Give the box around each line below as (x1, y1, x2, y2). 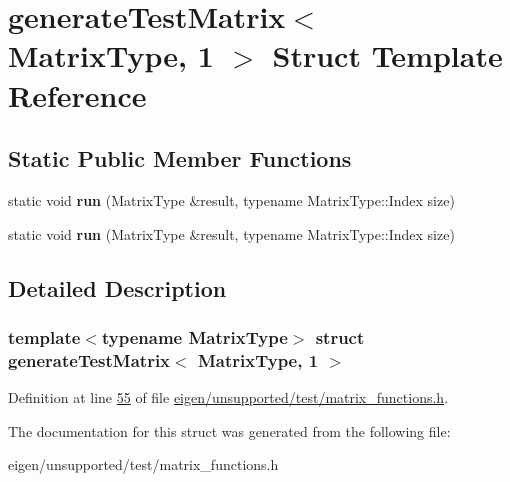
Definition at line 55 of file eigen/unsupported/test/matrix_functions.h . (8, 387, 449, 408)
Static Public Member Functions (8, 143, 352, 174)
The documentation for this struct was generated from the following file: (8, 420, 451, 441)
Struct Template (272, 35, 503, 76)
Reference (8, 74, 147, 115)
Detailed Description (8, 272, 227, 303)
